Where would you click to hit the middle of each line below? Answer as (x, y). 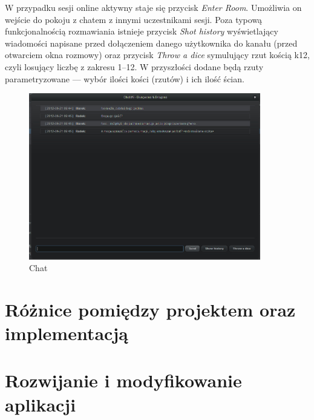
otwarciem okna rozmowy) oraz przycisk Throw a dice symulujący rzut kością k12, (157, 55)
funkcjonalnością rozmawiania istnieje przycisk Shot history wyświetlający (142, 31)
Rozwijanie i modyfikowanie (123, 380)
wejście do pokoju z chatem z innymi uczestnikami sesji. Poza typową (134, 19)
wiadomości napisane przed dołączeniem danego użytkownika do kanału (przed (151, 43)
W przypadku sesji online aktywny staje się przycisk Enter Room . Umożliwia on (153, 7)
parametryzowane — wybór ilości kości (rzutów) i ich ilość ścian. (125, 78)
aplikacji (41, 404)
